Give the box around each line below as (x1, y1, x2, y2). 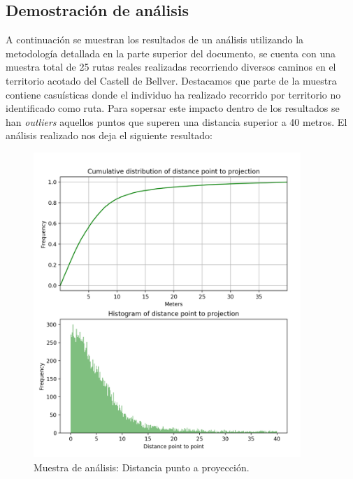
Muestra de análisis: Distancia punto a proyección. (34, 459, 250, 474)
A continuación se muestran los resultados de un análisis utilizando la (6, 32, 304, 47)
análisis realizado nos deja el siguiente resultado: (6, 128, 213, 143)
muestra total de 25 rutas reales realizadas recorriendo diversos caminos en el (6, 59, 336, 74)
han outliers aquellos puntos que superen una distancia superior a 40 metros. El (6, 114, 347, 129)
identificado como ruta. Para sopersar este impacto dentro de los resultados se (6, 101, 340, 115)
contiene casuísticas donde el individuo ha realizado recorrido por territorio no (6, 87, 341, 101)
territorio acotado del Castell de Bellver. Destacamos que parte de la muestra (6, 73, 337, 87)
